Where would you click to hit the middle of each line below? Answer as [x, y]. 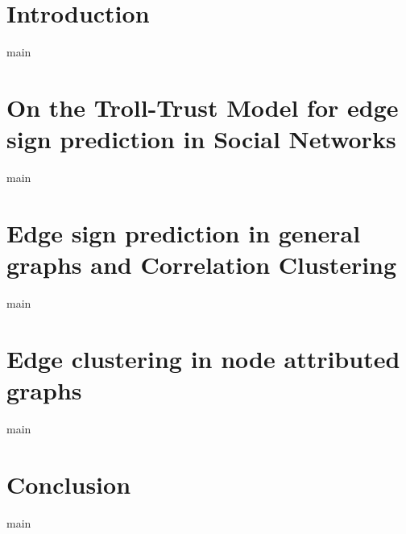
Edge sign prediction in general [184, 232]
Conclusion [69, 484]
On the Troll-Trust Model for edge [203, 107]
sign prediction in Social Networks [201, 139]
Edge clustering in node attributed [203, 358]
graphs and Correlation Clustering [202, 264]
